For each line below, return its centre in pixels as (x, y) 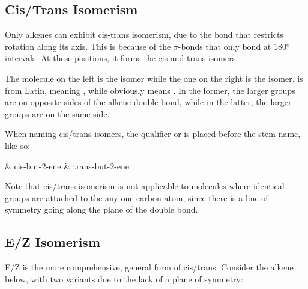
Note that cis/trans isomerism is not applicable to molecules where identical (145, 186)
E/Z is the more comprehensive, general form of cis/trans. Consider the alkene (149, 267)
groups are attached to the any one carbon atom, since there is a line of (137, 197)
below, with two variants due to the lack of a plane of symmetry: (124, 278)
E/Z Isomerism (53, 242)
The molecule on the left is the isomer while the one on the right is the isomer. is (154, 78)
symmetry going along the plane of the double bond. (101, 209)
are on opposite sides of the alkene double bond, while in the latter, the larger (148, 102)
